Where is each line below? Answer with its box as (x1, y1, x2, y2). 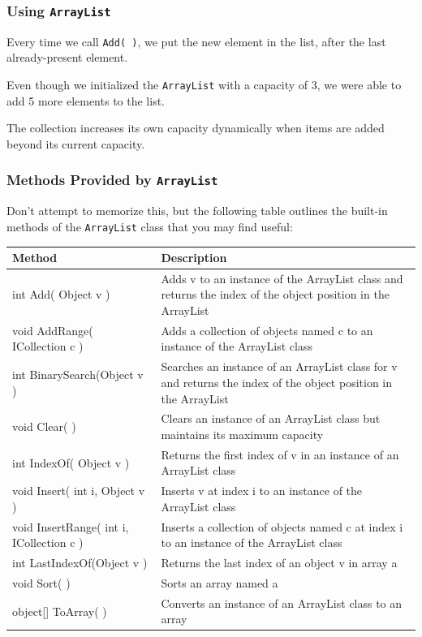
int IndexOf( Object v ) (12, 454, 130, 471)
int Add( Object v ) (12, 286, 110, 303)
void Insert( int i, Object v (12, 482, 145, 499)
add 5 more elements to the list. (6, 92, 165, 109)
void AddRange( (12, 321, 93, 338)
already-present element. (6, 49, 128, 66)
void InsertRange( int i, (12, 518, 129, 535)
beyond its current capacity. (6, 135, 145, 152)
